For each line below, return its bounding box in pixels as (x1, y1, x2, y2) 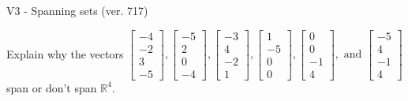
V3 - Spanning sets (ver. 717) (6, 2, 148, 18)
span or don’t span (6, 79, 97, 95)
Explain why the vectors (6, 45, 124, 62)
